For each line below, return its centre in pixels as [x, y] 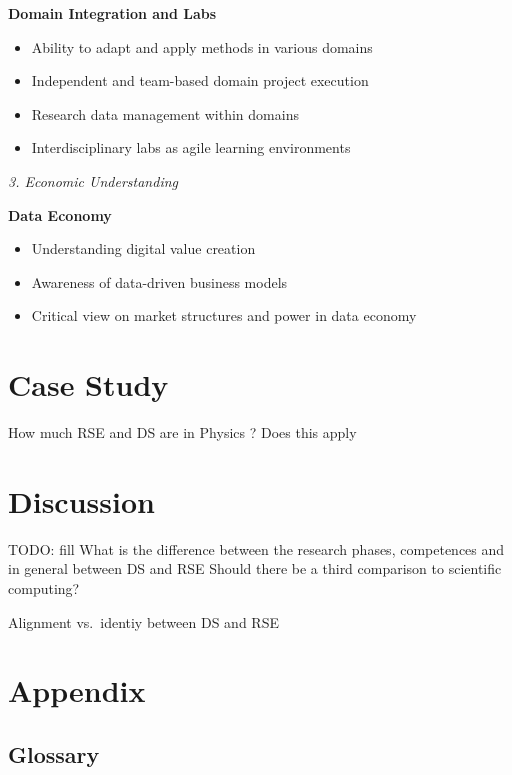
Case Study [88, 384]
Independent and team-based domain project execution [200, 80]
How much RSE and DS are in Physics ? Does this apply [182, 432]
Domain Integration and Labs [112, 13]
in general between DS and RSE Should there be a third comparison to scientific [255, 568]
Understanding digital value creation [143, 248]
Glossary [54, 753]
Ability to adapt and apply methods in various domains [202, 46]
